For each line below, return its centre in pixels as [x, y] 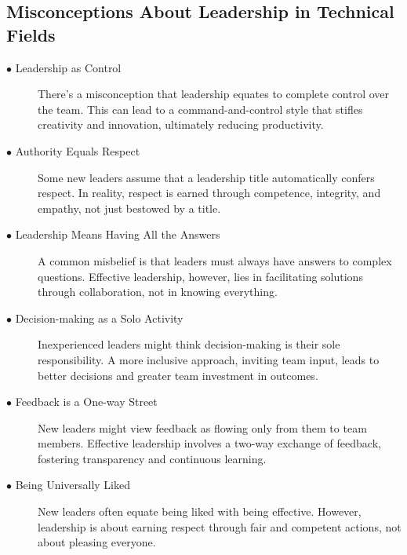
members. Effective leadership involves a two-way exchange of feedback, [209, 443]
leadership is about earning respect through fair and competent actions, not [220, 526]
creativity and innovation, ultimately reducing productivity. [181, 124]
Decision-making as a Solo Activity [99, 318]
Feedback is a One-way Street [86, 402]
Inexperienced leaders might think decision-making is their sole [189, 344]
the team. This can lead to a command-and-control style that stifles [200, 109]
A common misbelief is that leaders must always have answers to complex [215, 260]
